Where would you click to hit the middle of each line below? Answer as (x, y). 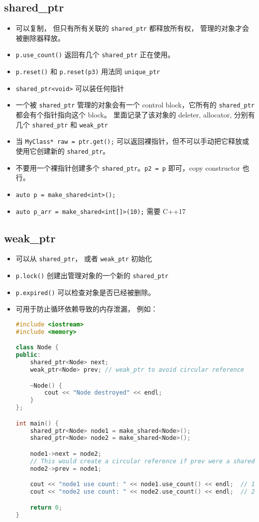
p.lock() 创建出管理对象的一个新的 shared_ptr (92, 275)
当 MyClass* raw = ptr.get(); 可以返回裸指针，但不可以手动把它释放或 (132, 141)
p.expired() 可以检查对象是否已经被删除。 (85, 292)
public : (28, 355)
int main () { (37, 423)
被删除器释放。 (40, 38)
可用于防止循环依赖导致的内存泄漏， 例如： (87, 309)
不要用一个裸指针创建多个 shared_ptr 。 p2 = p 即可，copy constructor (128, 167)
